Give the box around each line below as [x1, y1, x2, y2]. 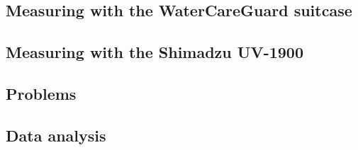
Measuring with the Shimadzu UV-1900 [6, 41, 303, 63]
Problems [6, 82, 77, 104]
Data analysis [6, 124, 106, 146]
